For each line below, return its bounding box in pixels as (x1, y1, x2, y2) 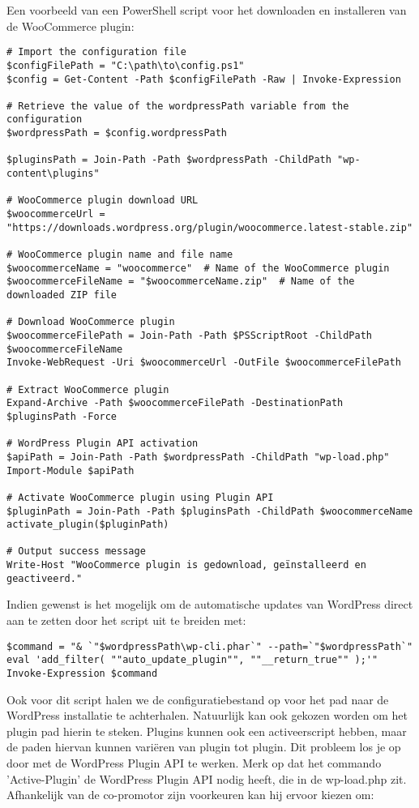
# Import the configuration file (6, 46, 186, 58)
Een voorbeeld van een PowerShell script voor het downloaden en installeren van (6, 2, 407, 18)
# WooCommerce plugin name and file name (6, 249, 233, 261)
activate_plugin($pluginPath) (6, 519, 169, 531)
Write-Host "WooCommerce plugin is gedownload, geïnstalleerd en (6, 559, 366, 571)
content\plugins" (6, 168, 100, 180)
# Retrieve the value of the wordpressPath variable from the (6, 100, 349, 112)
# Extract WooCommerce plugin (6, 383, 169, 395)
